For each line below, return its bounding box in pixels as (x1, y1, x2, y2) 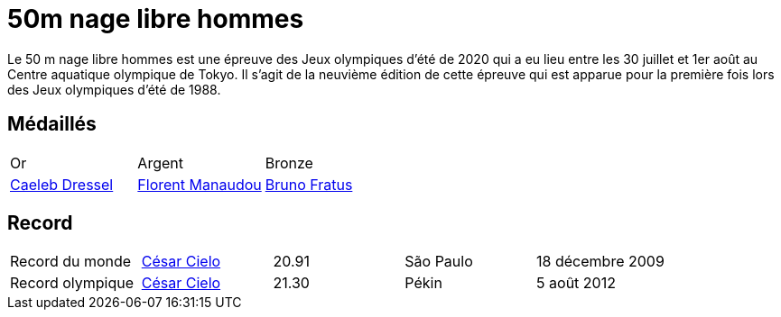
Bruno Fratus (265, 175, 353, 194)
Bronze (265, 153, 313, 172)
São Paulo (404, 252, 473, 271)
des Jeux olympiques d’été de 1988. (7, 81, 221, 97)
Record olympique (10, 274, 134, 293)
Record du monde (10, 252, 132, 271)
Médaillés (7, 113, 97, 136)
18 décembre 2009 (536, 252, 665, 271)
